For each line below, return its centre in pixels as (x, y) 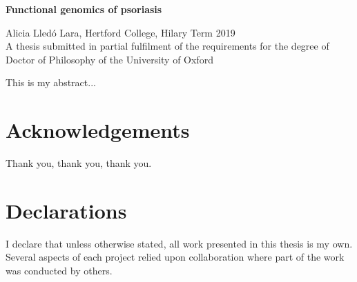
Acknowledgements (98, 130)
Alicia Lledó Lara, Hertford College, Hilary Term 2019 (120, 32)
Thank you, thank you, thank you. (79, 163)
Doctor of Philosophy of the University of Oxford (109, 59)
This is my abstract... (51, 82)
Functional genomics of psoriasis (84, 9)
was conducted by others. (59, 270)
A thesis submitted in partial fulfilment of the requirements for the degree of (167, 46)
